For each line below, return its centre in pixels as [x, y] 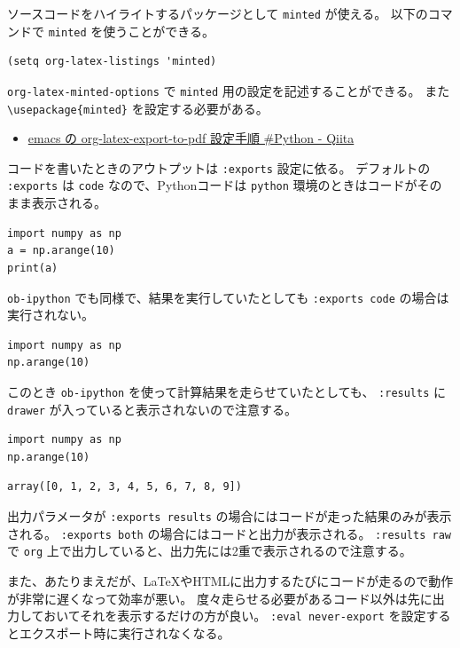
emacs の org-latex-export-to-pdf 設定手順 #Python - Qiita [191, 138]
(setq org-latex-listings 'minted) [112, 62]
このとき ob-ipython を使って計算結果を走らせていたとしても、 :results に [227, 391]
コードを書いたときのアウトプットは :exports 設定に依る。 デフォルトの [219, 167]
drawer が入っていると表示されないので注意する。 [152, 409]
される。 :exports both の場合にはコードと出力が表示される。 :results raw [229, 533]
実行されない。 [51, 315]
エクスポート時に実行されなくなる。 [125, 632]
